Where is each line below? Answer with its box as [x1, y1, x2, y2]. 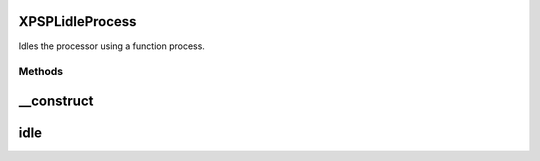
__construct [18, 92, 94, 109]
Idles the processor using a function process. [18, 40, 205, 52]
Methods [18, 65, 64, 79]
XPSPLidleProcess [18, 13, 137, 30]
